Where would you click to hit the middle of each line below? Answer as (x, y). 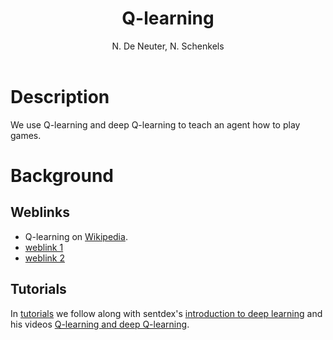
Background (62, 175)
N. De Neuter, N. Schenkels (168, 46)
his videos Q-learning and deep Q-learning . (100, 324)
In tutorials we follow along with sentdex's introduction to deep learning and (166, 313)
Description (60, 96)
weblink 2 (44, 258)
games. (26, 135)
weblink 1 (44, 247)
